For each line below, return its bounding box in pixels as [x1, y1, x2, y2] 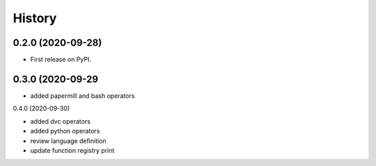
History [13, 10, 57, 26]
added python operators [30, 127, 100, 135]
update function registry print [30, 146, 115, 154]
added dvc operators [30, 117, 91, 125]
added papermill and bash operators [30, 91, 135, 100]
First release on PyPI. [30, 56, 92, 64]
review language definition [30, 136, 107, 145]
